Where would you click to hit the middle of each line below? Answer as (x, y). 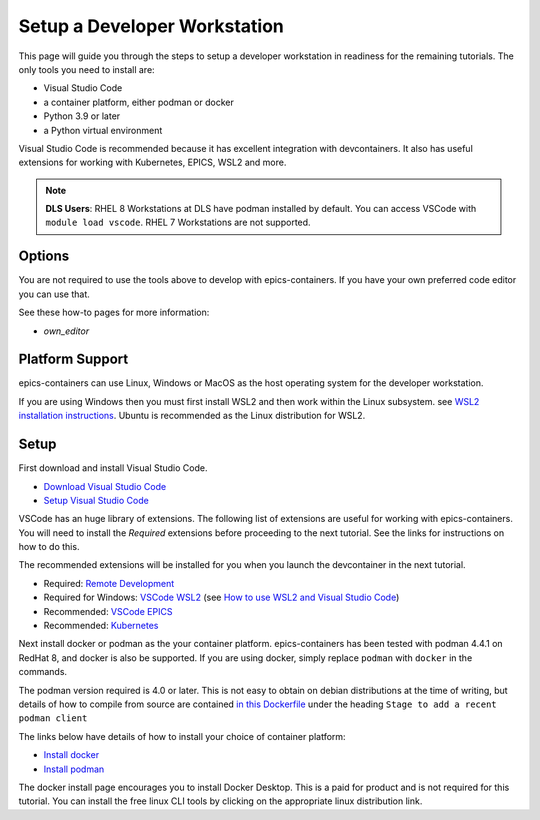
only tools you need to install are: (86, 69)
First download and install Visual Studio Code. (113, 468)
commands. (43, 672)
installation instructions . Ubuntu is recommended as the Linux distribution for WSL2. (192, 416)
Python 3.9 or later (82, 116)
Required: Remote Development (109, 583)
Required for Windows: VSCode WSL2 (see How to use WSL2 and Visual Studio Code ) (221, 597)
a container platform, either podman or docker (138, 102)
